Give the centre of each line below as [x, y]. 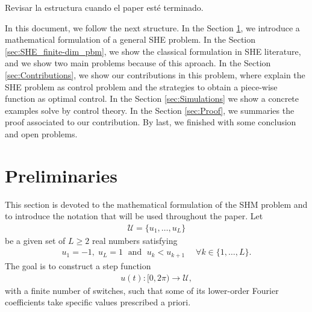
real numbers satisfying [135, 240]
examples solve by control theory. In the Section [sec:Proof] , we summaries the [150, 110]
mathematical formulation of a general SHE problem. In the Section [130, 39]
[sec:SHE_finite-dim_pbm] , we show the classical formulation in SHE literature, [153, 51]
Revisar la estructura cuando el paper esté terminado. [104, 7]
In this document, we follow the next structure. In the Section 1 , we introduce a [152, 27]
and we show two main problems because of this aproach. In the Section [138, 63]
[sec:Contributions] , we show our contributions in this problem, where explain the [155, 74]
